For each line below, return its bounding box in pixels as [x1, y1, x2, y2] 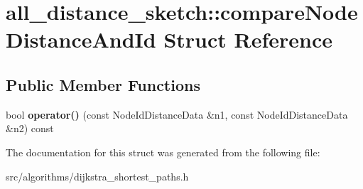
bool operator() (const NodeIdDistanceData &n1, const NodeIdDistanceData [6, 107, 348, 121]
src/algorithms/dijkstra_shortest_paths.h [6, 168, 189, 183]
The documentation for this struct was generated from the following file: [6, 144, 320, 159]
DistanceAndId [6, 25, 156, 54]
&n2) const [6, 121, 54, 136]
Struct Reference [163, 25, 333, 54]
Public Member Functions [6, 73, 200, 95]
